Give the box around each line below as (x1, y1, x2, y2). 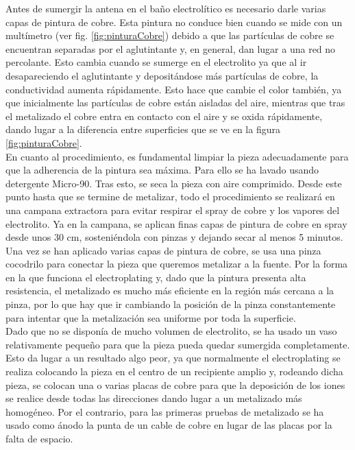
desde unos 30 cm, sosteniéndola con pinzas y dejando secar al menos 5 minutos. (5, 230, 343, 244)
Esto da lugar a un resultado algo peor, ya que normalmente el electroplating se (5, 351, 341, 365)
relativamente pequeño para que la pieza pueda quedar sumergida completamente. (5, 337, 350, 351)
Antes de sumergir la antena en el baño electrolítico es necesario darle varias (5, 1, 326, 15)
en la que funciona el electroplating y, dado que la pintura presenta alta (5, 270, 306, 284)
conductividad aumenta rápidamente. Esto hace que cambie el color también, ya (5, 82, 342, 96)
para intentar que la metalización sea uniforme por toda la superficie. (5, 310, 296, 324)
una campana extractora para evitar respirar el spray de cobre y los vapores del (5, 202, 340, 217)
